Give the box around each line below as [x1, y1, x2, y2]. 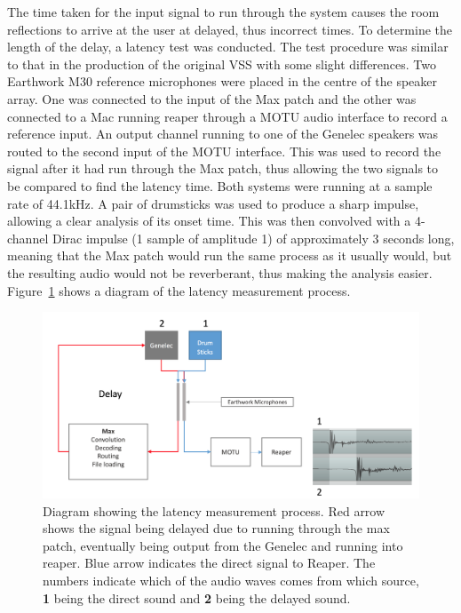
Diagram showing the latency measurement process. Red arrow [43, 501, 385, 520]
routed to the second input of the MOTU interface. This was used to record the [7, 141, 441, 160]
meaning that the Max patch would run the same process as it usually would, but [7, 246, 452, 265]
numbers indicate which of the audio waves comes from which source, [43, 570, 419, 589]
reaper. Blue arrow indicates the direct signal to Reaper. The [43, 553, 376, 572]
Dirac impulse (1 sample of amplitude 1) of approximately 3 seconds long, [52, 228, 455, 247]
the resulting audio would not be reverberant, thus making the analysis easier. [7, 263, 433, 282]
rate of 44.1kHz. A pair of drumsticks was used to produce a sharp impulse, [7, 194, 419, 212]
